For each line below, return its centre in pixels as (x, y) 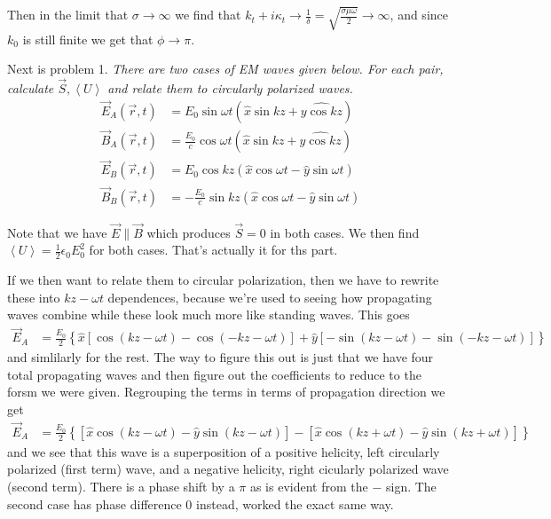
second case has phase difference (94, 503)
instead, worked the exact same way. (295, 503)
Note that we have (57, 232)
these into (34, 297)
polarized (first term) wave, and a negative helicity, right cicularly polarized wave (228, 469)
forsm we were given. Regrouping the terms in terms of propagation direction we (226, 392)
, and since (419, 15)
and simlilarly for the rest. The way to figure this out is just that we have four (220, 357)
